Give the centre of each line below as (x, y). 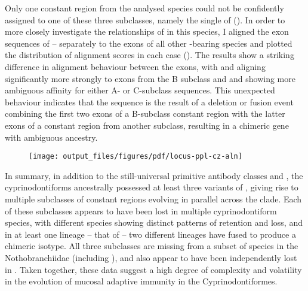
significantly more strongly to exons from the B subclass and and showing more (150, 78)
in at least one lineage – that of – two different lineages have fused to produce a (150, 234)
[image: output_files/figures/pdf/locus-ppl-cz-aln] (135, 157)
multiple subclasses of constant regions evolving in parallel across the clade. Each (153, 198)
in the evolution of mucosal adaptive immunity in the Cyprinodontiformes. (141, 281)
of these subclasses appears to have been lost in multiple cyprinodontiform (141, 210)
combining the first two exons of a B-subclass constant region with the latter (145, 113)
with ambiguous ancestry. (51, 137)
